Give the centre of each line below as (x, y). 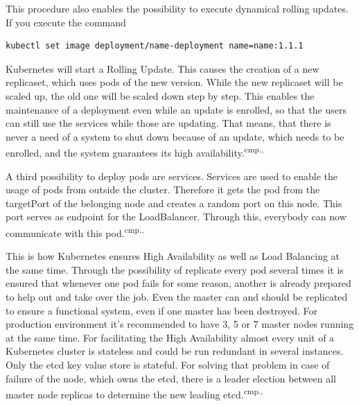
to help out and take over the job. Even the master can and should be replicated (177, 297)
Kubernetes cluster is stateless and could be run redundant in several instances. (175, 351)
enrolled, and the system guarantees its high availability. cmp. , (135, 151)
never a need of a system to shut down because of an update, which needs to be (175, 136)
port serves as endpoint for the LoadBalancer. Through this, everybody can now (176, 217)
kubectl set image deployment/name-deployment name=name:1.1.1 (155, 46)
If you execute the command (66, 22)
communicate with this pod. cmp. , (75, 231)
